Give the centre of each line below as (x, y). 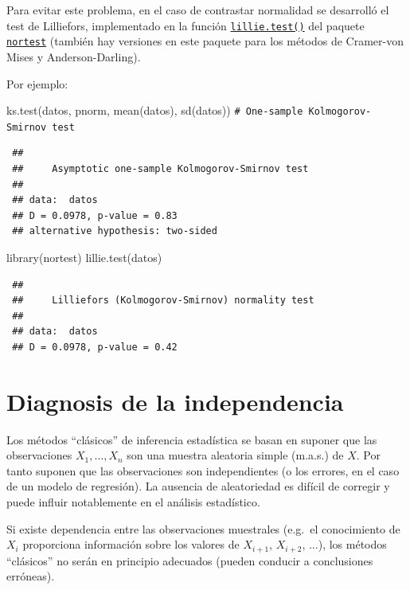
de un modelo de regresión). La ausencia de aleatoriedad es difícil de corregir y (198, 486)
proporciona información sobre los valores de (131, 544)
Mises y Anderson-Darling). (74, 56)
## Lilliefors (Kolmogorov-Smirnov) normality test (163, 301)
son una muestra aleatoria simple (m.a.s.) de (235, 455)
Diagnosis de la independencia (175, 401)
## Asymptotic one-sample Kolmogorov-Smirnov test (160, 169)
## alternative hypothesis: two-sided (115, 231)
